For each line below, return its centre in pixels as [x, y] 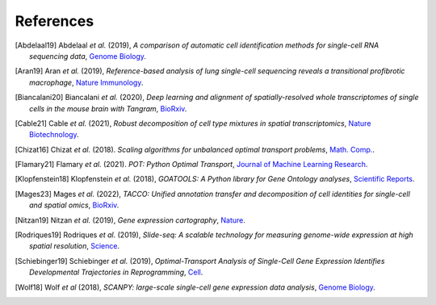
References [55, 21]
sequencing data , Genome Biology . [88, 56]
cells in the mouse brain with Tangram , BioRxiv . [108, 108]
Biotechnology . [55, 135]
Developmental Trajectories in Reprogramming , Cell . [116, 272]
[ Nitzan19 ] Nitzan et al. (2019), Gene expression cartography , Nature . [130, 220]
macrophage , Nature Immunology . [86, 82]
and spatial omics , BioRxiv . [74, 205]
